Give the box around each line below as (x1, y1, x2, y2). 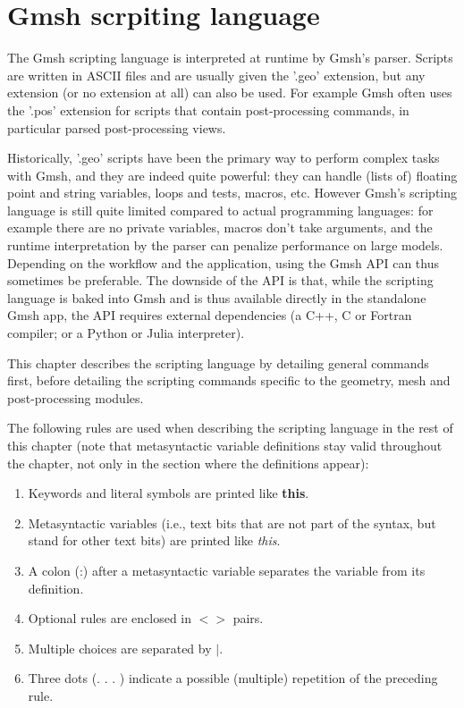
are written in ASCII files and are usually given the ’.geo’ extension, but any (7, 65, 426, 84)
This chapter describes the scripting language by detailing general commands (7, 353, 429, 372)
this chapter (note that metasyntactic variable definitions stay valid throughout (7, 436, 443, 454)
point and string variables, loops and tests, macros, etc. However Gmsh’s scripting (7, 183, 458, 202)
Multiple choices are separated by (28, 638, 212, 657)
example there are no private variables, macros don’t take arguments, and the (7, 218, 433, 237)
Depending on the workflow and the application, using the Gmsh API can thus (7, 253, 440, 272)
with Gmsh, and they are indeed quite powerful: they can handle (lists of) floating (7, 165, 458, 184)
